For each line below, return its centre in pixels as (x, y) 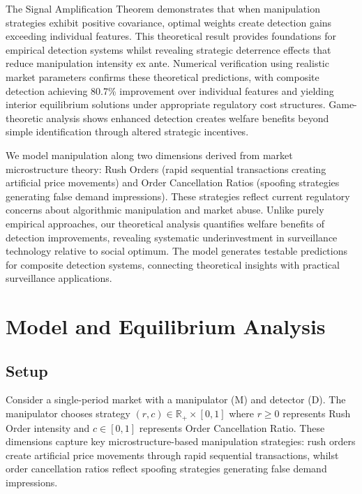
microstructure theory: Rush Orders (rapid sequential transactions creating (166, 169)
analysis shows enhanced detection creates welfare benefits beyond (188, 118)
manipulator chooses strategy (68, 413)
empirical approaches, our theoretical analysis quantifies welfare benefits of (165, 223)
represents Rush (317, 413)
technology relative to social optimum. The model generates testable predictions (176, 251)
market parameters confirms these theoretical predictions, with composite (163, 76)
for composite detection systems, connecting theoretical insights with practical (173, 264)
